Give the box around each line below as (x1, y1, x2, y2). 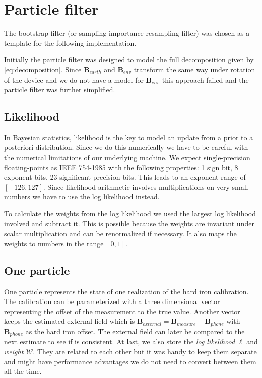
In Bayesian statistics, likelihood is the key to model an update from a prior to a (4, 132, 253, 142)
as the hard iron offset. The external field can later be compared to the (25, 326, 245, 336)
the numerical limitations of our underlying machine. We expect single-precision (4, 152, 250, 163)
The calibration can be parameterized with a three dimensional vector (4, 296, 220, 307)
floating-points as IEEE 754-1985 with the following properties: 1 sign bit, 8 (4, 162, 238, 172)
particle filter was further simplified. (4, 84, 115, 95)
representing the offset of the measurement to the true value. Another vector (4, 306, 240, 316)
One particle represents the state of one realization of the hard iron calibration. (4, 286, 249, 296)
